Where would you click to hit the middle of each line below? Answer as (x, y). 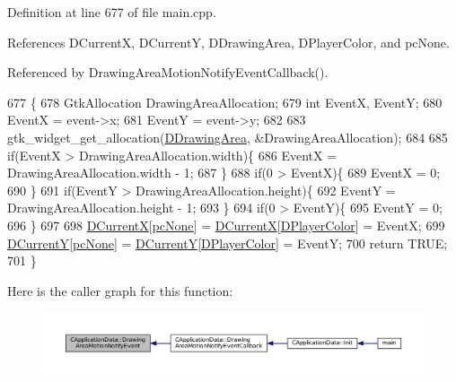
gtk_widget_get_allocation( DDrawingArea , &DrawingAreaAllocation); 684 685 (228, 137)
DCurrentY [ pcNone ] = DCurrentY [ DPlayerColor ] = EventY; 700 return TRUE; (228, 243)
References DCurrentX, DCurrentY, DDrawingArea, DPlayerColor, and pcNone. (228, 42)
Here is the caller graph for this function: (120, 290)
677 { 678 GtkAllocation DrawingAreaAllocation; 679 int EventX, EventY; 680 (225, 102)
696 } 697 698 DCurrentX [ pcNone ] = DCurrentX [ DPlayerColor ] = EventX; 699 (226, 225)
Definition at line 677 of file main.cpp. (112, 12)
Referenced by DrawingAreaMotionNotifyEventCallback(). (168, 72)
